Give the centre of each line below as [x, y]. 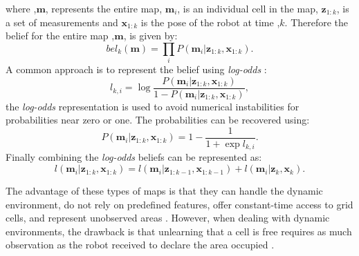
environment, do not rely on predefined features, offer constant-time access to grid [179, 204]
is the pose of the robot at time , [210, 22]
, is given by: [150, 36]
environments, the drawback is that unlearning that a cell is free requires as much [179, 231]
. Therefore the [316, 22]
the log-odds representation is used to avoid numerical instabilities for [153, 106]
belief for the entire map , [60, 36]
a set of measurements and [62, 22]
